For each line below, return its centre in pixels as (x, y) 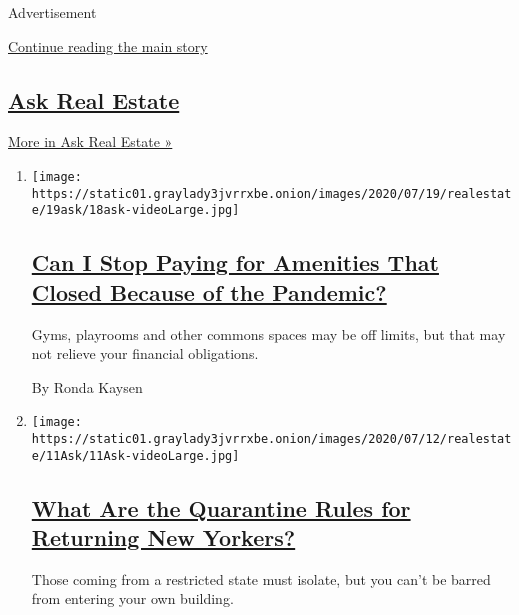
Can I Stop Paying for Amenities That (235, 262)
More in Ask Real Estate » (90, 141)
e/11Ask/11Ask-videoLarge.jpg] (135, 455)
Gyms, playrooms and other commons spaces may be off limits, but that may (268, 333)
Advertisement (52, 12)
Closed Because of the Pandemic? (209, 291)
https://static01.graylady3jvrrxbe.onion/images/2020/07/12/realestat (271, 438)
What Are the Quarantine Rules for (221, 507)
